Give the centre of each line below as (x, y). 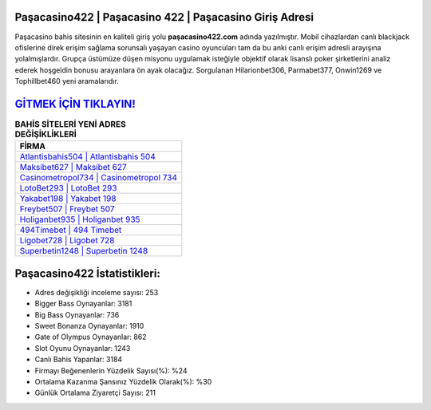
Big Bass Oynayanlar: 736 (77, 314)
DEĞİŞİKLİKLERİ (46, 134)
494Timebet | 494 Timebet (71, 230)
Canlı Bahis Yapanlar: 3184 (79, 360)
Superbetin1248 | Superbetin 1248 (84, 251)
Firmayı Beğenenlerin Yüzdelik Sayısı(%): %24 (111, 370)
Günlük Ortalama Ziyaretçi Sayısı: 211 (95, 393)
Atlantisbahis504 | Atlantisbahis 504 (87, 157)
